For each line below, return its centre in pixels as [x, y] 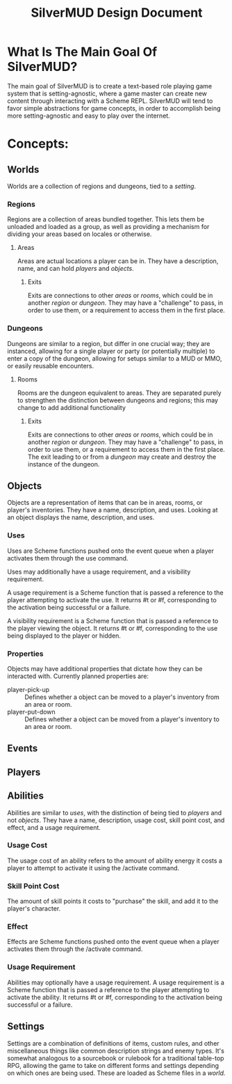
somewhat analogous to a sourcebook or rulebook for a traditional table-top [116, 1058]
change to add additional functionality [72, 407]
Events [23, 749]
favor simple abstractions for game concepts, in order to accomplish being [114, 108]
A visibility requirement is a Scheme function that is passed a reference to [113, 620]
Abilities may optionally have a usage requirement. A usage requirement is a [116, 982]
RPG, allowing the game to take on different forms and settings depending [113, 1065]
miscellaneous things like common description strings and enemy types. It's [116, 1051]
